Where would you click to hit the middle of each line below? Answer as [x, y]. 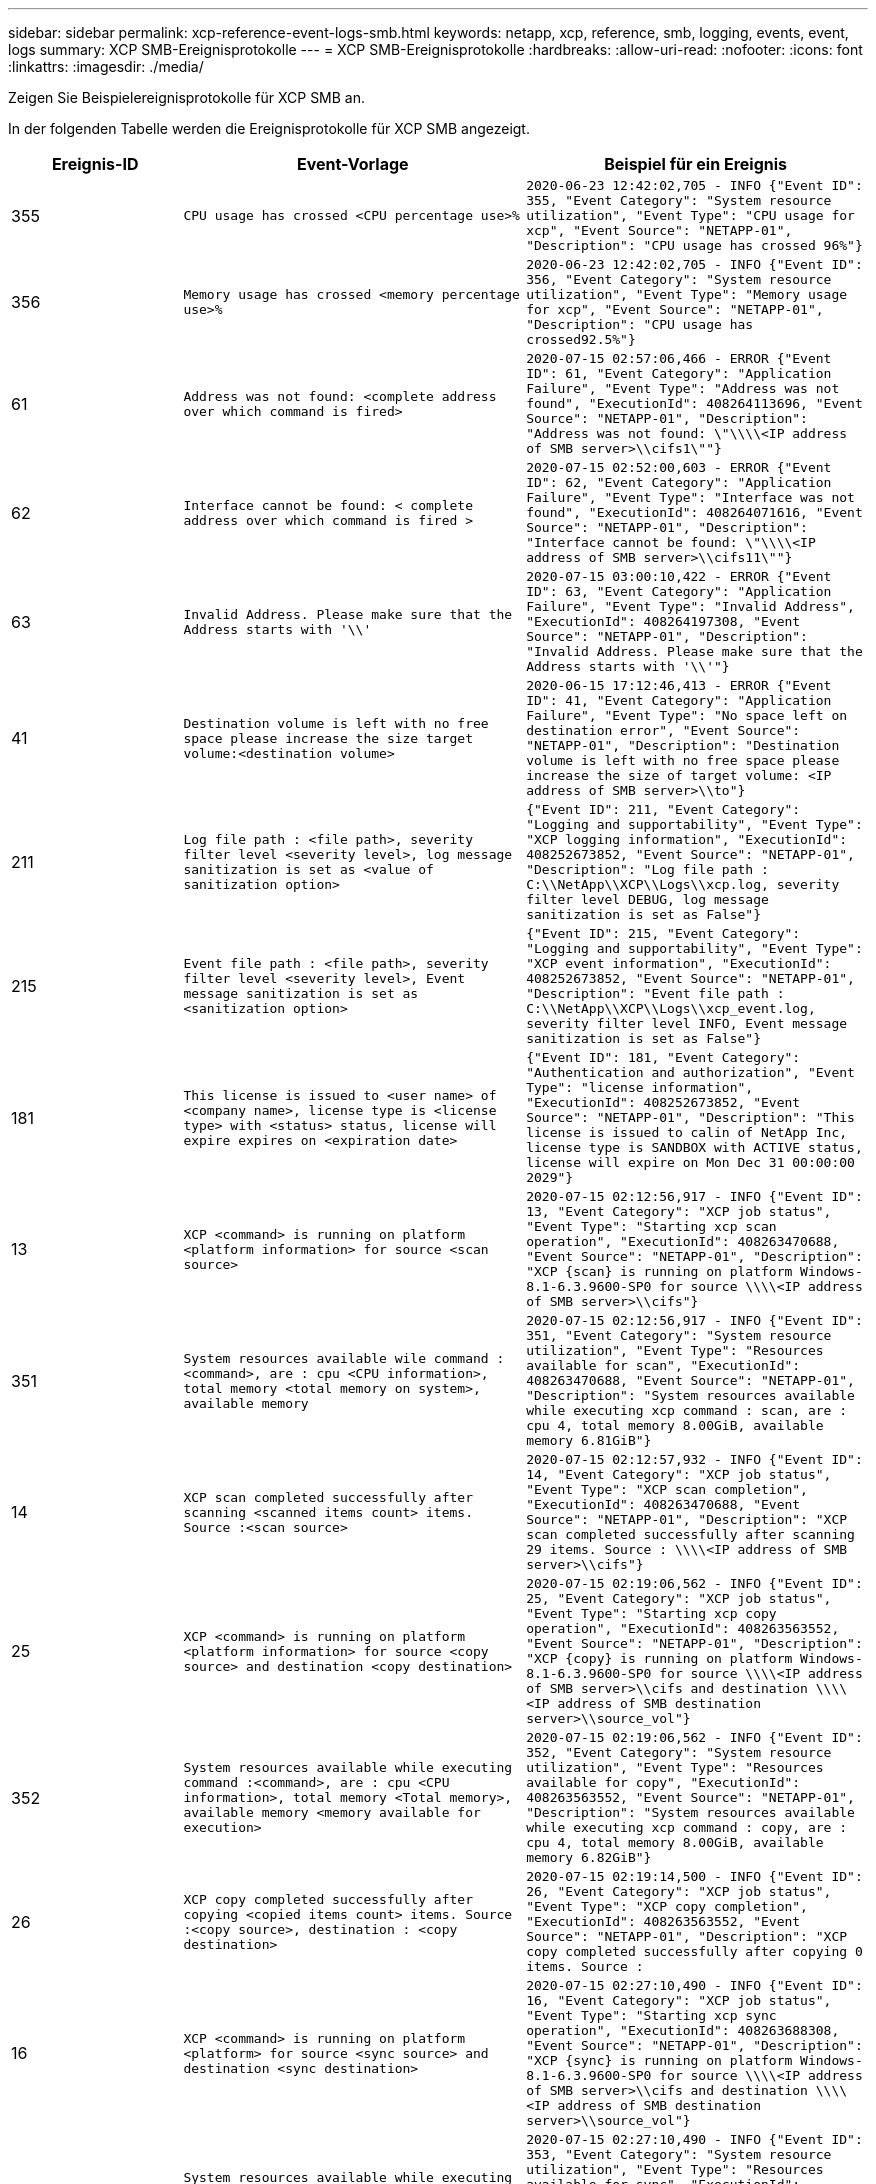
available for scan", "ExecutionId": [663, 1365]
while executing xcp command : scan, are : [687, 1410]
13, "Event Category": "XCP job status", [679, 1211]
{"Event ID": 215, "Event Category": [663, 933]
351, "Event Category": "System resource [679, 1335]
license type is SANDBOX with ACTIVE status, [694, 1147]
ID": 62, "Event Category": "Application [679, 482]
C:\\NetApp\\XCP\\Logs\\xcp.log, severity [683, 884]
